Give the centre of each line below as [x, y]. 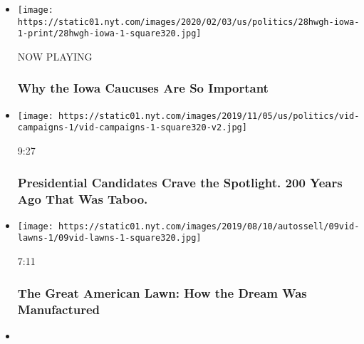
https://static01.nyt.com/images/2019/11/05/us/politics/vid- [209, 116]
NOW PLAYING [55, 56]
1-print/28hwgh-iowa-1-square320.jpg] [109, 34]
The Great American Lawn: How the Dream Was [162, 292]
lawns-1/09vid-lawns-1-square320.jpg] [109, 238]
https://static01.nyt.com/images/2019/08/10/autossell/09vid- [209, 226]
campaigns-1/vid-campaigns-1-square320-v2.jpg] [132, 128]
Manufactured [59, 309]
